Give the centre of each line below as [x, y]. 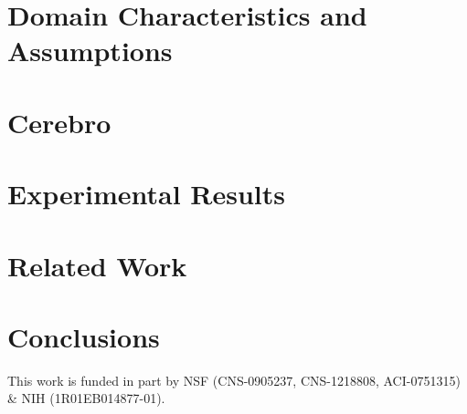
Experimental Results [146, 194]
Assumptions [90, 51]
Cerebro [59, 122]
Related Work [97, 265]
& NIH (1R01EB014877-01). [86, 398]
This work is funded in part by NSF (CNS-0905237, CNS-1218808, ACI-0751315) [234, 380]
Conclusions [84, 336]
